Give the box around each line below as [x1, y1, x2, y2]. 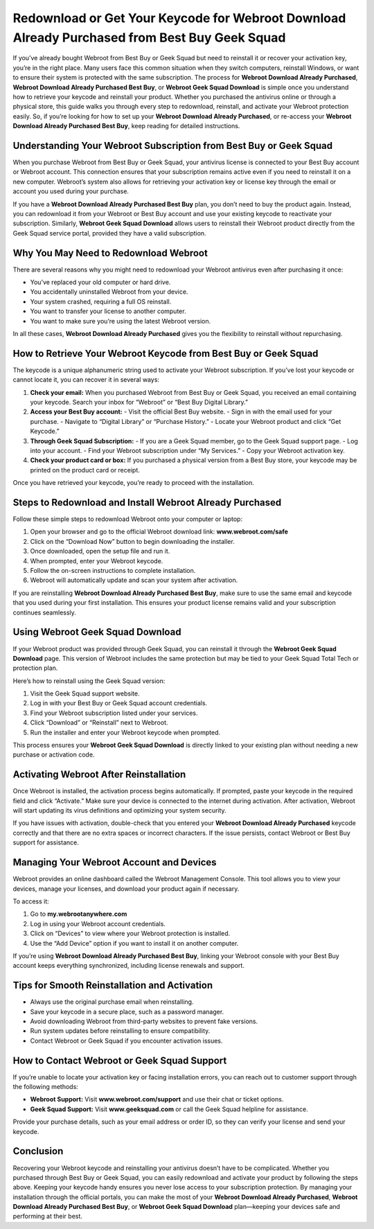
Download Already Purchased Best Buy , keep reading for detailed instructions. [12, 122, 240, 130]
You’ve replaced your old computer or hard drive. [30, 278, 171, 287]
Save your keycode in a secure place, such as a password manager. [30, 1007, 224, 1016]
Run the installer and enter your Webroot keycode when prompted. [30, 728, 221, 736]
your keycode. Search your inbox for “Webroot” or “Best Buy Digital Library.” [30, 398, 249, 407]
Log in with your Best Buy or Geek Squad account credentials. [30, 699, 208, 707]
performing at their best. [12, 1212, 83, 1221]
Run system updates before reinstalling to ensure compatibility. [30, 1027, 211, 1035]
